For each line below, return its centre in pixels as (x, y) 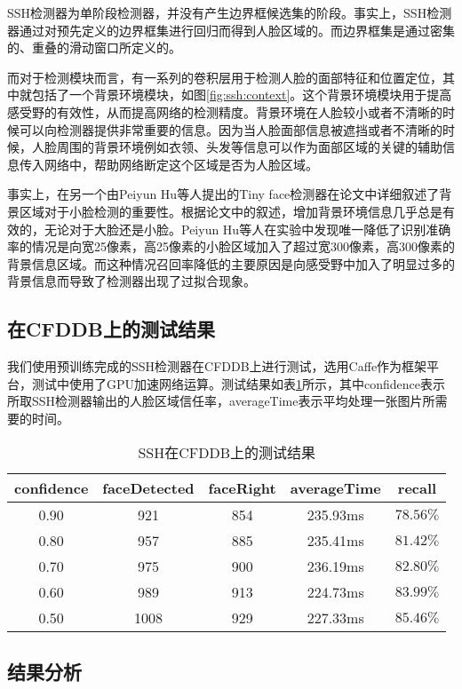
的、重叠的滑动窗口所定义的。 (94, 48)
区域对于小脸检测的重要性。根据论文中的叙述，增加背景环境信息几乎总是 (231, 211)
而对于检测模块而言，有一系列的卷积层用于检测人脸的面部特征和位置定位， (225, 77)
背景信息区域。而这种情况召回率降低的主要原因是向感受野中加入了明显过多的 (231, 263)
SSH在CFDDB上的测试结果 (227, 453)
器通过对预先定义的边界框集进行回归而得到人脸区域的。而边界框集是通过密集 (231, 30)
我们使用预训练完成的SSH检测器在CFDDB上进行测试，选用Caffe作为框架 (217, 366)
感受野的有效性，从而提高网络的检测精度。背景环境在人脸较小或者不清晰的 (225, 111)
